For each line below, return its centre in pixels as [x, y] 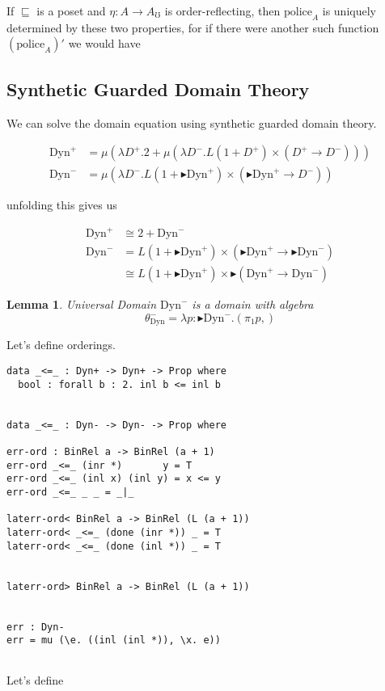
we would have [104, 43]
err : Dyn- [36, 627]
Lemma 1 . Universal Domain [82, 304]
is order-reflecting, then [222, 11]
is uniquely [349, 11]
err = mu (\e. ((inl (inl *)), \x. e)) [114, 640]
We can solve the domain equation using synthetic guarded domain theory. [192, 122]
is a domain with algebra [253, 304]
